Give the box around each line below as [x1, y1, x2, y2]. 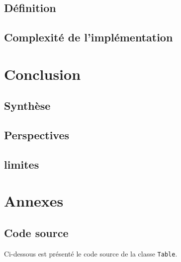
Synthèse [4, 98, 51, 113]
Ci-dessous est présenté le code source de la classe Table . [4, 248, 178, 259]
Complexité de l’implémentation [4, 29, 173, 45]
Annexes [4, 191, 64, 211]
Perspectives [4, 127, 70, 143]
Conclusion [4, 63, 81, 84]
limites [4, 156, 39, 172]
